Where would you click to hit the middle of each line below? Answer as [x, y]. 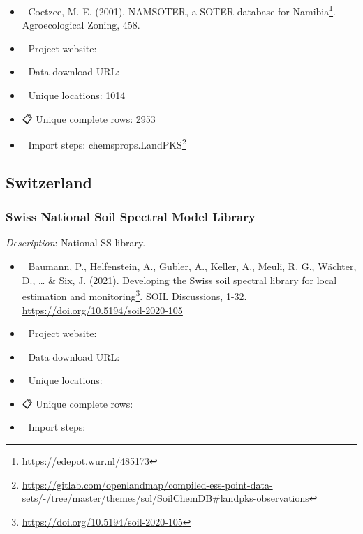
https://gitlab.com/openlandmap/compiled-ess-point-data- [147, 484]
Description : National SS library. [76, 243]
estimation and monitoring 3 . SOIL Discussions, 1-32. [134, 295]
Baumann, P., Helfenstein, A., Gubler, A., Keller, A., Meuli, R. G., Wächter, [192, 266]
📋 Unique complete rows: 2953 [89, 118]
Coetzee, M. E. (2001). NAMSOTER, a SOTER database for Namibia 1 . [182, 10]
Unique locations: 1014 [77, 95]
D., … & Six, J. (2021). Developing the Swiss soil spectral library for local [179, 280]
